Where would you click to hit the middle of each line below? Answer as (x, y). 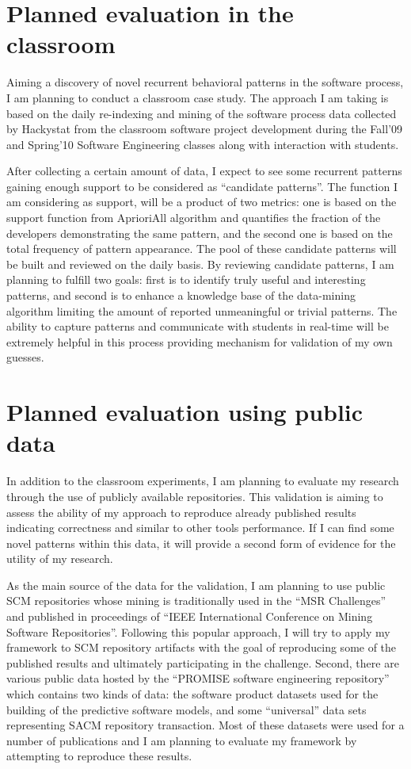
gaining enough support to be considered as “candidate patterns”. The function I (202, 186)
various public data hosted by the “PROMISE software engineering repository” (198, 678)
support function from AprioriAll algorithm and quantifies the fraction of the (194, 218)
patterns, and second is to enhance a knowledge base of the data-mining (181, 295)
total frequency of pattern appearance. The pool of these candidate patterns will (202, 249)
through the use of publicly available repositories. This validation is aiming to (195, 496)
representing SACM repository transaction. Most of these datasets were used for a (205, 725)
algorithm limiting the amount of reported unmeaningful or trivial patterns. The (202, 310)
